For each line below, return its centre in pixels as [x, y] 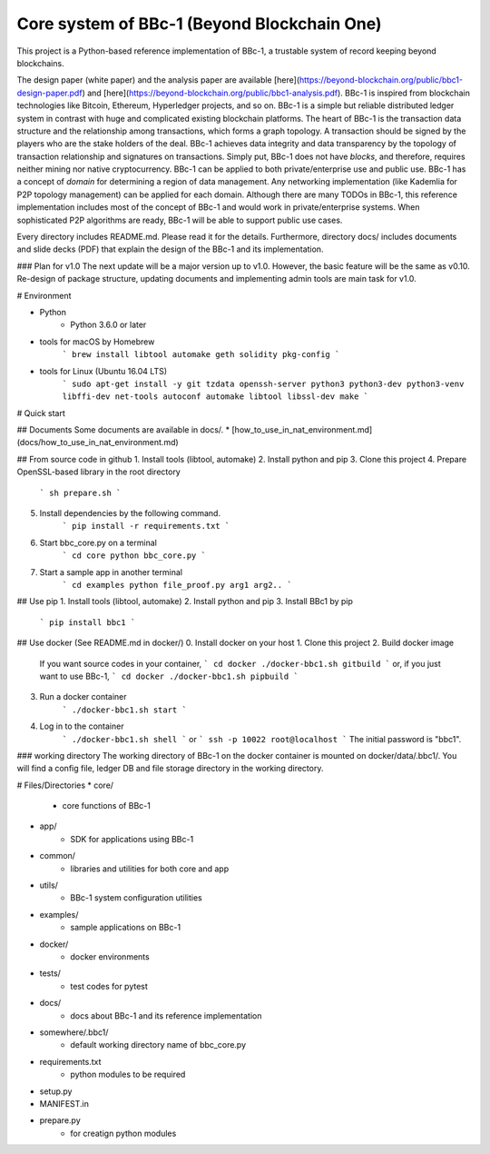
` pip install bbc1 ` [88, 622]
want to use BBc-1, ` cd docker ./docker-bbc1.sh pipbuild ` [169, 676]
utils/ [49, 885]
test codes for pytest [109, 986]
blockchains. [40, 63]
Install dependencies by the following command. [130, 513]
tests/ [50, 973]
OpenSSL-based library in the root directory [98, 472]
